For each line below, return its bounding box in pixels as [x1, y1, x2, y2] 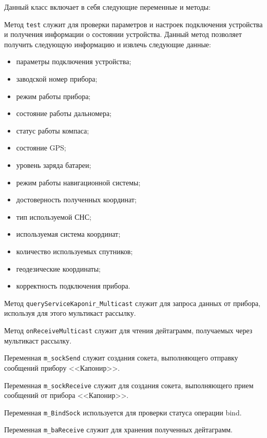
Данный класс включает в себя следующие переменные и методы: [4, 2, 211, 12]
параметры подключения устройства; [16, 56, 131, 67]
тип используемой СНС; [16, 211, 91, 222]
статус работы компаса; [16, 125, 89, 136]
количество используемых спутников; [16, 245, 133, 256]
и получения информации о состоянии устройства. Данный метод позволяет [4, 29, 242, 40]
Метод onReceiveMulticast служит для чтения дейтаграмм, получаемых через [4, 325, 253, 335]
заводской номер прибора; [16, 73, 98, 84]
